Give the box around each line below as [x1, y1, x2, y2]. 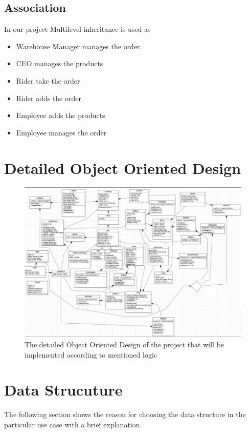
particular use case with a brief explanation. [4, 419, 142, 429]
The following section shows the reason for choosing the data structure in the [4, 409, 246, 420]
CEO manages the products [16, 58, 103, 69]
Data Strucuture [4, 379, 123, 400]
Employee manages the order [16, 127, 107, 137]
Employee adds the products [16, 110, 105, 121]
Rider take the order [16, 75, 80, 86]
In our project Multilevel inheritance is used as [4, 24, 151, 34]
